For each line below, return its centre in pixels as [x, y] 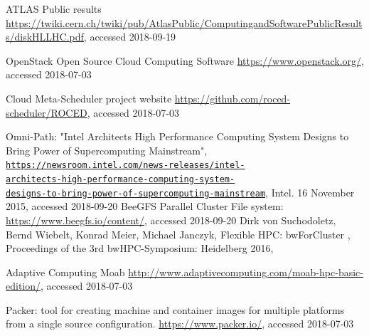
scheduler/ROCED [47, 112]
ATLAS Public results [54, 9]
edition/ [23, 286]
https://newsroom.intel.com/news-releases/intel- [125, 166]
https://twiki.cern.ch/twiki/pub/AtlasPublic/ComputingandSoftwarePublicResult [184, 22]
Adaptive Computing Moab [65, 272]
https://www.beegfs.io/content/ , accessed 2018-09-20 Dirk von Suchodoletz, [171, 220]
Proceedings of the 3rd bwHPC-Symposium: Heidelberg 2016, [140, 248]
